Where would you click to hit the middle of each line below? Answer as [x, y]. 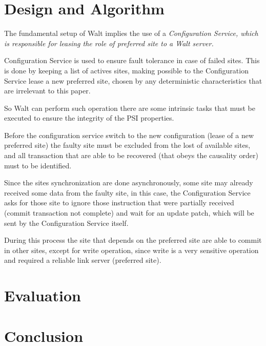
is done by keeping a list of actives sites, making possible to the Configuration [126, 70]
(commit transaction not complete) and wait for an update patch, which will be [129, 213]
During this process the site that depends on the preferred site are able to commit [133, 240]
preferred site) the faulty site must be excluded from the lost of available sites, [127, 145]
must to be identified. [38, 165]
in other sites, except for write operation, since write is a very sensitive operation [131, 250]
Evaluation [43, 295]
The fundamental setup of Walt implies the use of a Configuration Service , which [131, 33]
